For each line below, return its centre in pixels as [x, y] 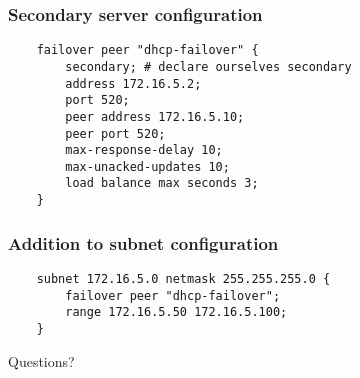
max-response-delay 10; [144, 150]
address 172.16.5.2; [133, 83]
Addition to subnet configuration [143, 242]
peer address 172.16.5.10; [155, 116]
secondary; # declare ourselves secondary [208, 66]
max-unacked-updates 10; [147, 166]
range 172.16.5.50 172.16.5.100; [176, 312]
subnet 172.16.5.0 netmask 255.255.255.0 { [183, 279]
